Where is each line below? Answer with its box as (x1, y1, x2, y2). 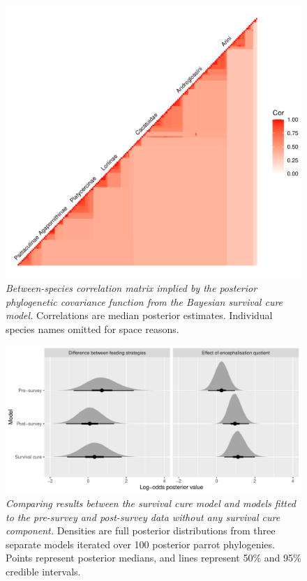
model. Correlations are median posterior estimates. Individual (6, 308, 273, 323)
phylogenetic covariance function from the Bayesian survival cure (6, 294, 283, 309)
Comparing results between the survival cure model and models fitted (6, 495, 296, 510)
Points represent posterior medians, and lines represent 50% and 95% (6, 550, 301, 565)
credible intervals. (6, 564, 81, 578)
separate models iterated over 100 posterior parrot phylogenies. (6, 536, 275, 551)
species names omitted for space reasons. (6, 321, 179, 336)
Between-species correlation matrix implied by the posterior (6, 280, 257, 295)
